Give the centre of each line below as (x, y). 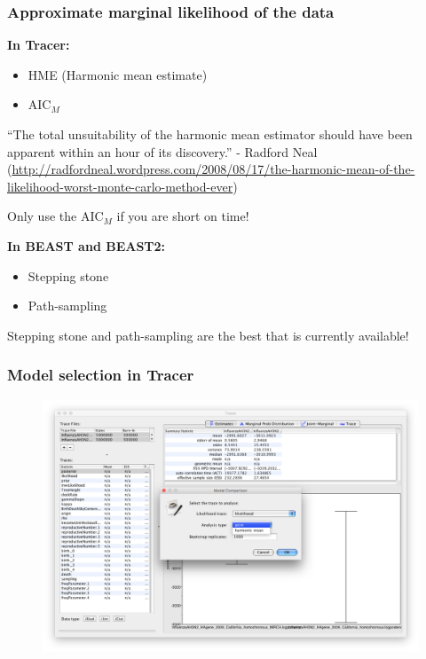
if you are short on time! (183, 216)
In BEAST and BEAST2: (87, 245)
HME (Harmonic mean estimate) (118, 74)
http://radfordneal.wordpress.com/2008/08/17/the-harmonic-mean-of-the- (213, 169)
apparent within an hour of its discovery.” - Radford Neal (162, 151)
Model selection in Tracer (101, 375)
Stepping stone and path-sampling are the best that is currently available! (208, 335)
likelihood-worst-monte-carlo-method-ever (120, 186)
